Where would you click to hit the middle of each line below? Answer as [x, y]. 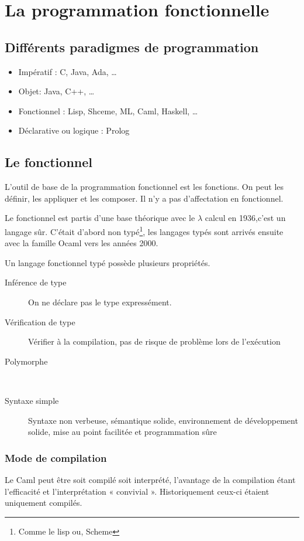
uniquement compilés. [44, 503]
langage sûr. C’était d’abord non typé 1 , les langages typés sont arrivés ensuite [144, 230]
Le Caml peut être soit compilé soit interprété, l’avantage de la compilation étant [150, 479]
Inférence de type [36, 282]
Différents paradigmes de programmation [132, 47]
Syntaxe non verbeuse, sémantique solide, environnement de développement [163, 420]
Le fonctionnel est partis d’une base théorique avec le [100, 218]
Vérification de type [40, 321]
